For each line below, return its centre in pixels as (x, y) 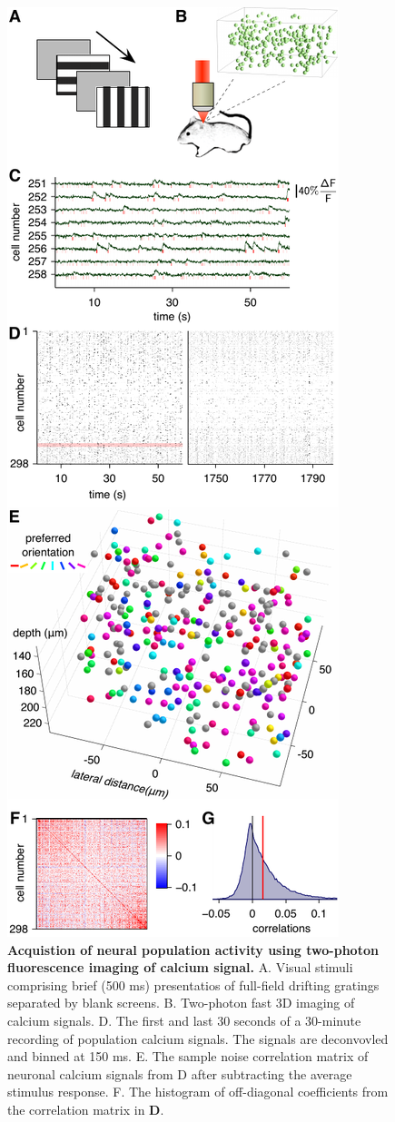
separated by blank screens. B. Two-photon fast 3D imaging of (181, 1003)
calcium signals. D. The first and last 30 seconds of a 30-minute (184, 1020)
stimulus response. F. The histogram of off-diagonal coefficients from (198, 1092)
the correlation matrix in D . (86, 1109)
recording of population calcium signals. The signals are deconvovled (198, 1038)
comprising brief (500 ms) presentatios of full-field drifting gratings (193, 984)
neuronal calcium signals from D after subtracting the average (180, 1073)
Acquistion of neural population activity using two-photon (193, 949)
